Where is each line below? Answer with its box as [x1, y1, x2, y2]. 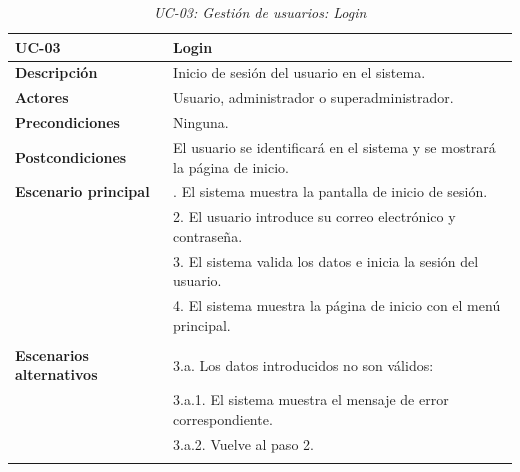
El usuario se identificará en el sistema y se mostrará [173, 136, 496, 157]
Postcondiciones [15, 146, 127, 167]
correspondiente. [173, 408, 273, 429]
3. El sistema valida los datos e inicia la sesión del [173, 250, 479, 271]
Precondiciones [15, 112, 120, 133]
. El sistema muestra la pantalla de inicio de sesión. [173, 181, 488, 202]
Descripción [15, 62, 98, 83]
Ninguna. [173, 112, 229, 133]
